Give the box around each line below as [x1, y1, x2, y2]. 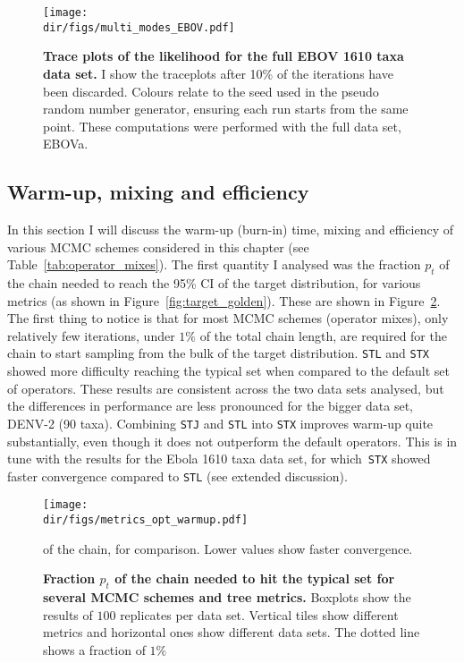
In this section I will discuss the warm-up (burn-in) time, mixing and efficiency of [7, 220, 454, 239]
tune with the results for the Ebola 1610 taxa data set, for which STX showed [7, 449, 431, 468]
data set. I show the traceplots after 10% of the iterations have [43, 64, 393, 82]
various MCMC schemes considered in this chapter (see [7, 237, 309, 256]
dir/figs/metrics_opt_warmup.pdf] [43, 514, 249, 527]
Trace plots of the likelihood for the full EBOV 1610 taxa [43, 47, 404, 65]
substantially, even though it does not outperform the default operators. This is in [7, 431, 458, 450]
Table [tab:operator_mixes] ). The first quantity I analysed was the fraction [7, 255, 421, 274]
